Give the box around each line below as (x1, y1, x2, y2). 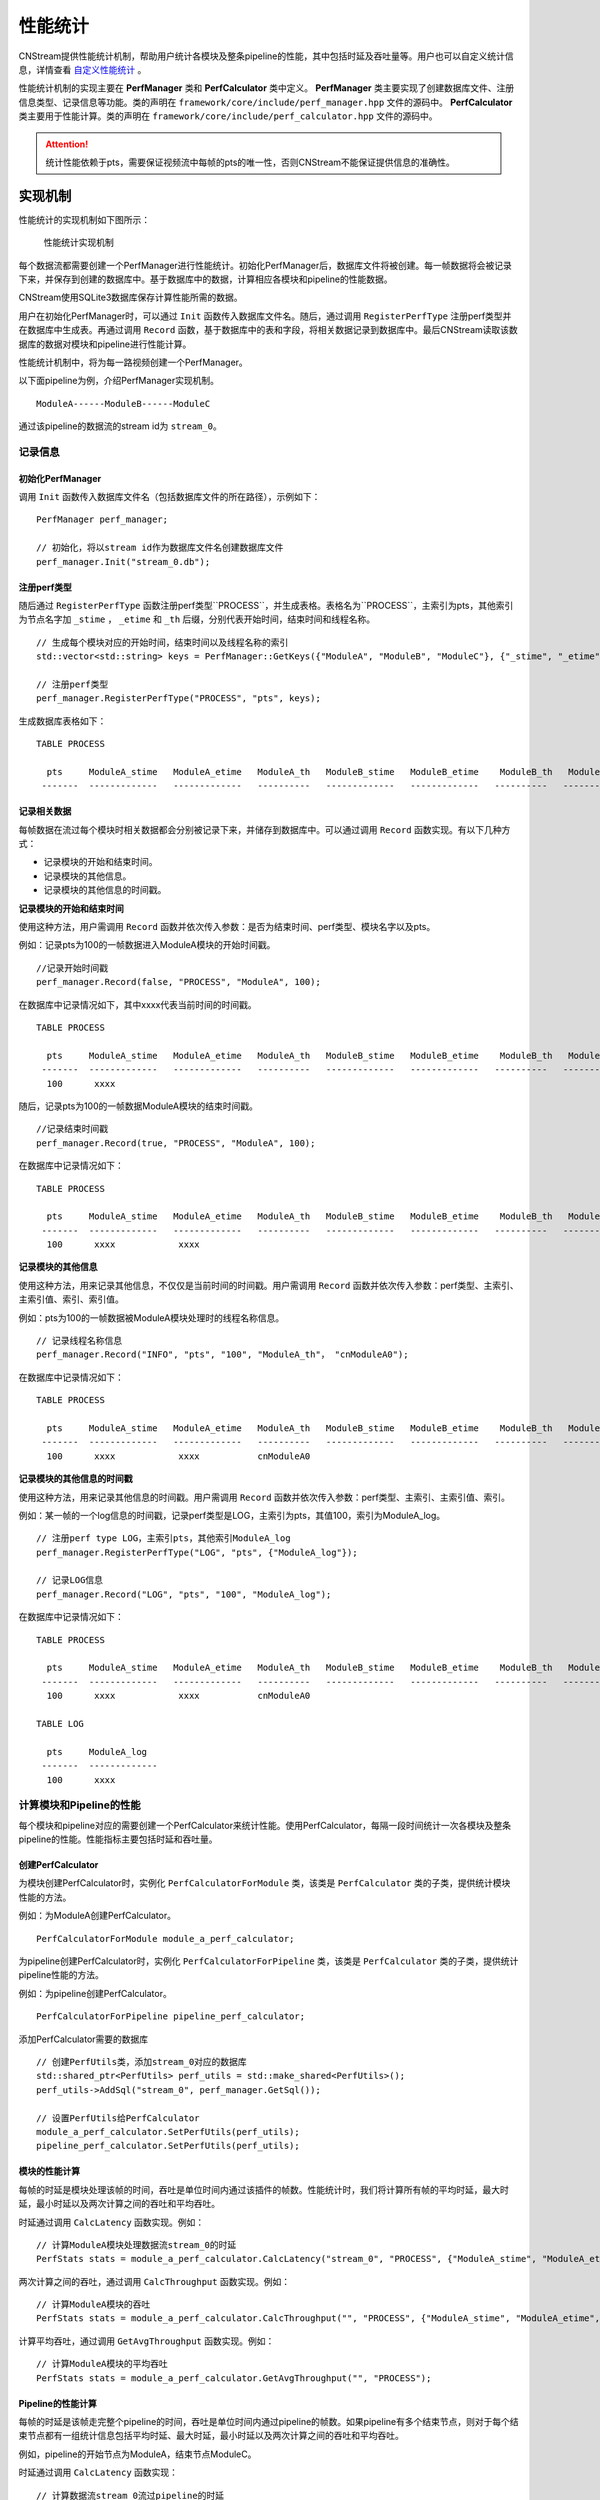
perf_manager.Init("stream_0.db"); (36, 556, 211, 567)
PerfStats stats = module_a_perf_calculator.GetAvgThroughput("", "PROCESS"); (36, 2372, 432, 2384)
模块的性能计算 (18, 2165, 80, 2177)
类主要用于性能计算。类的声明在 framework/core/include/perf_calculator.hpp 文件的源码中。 (18, 110, 438, 122)
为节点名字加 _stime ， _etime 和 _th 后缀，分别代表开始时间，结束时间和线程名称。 (18, 613, 376, 625)
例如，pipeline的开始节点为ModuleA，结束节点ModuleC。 (18, 2448, 257, 2460)
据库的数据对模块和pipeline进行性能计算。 (18, 338, 192, 350)
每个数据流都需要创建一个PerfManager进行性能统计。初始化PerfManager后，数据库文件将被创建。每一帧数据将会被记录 (18, 259, 512, 271)
